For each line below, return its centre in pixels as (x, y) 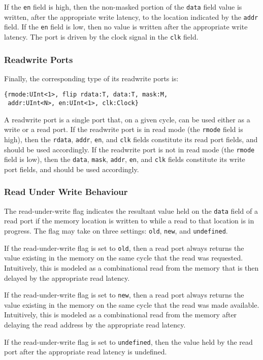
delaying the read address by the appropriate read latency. (95, 324)
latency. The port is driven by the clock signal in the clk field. (101, 36)
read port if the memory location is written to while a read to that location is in (129, 221)
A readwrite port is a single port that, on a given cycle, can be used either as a (127, 119)
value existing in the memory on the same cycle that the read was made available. (132, 304)
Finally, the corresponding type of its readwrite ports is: (91, 78)
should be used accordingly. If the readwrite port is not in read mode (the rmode (129, 149)
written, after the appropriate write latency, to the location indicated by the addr (131, 17)
